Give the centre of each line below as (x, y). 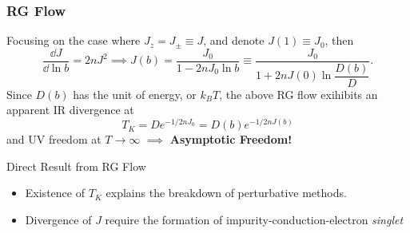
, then (339, 40)
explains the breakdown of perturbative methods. (226, 193)
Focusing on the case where (74, 40)
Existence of (55, 193)
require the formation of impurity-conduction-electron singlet (254, 219)
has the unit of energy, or (135, 94)
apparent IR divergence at (70, 110)
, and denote (234, 40)
